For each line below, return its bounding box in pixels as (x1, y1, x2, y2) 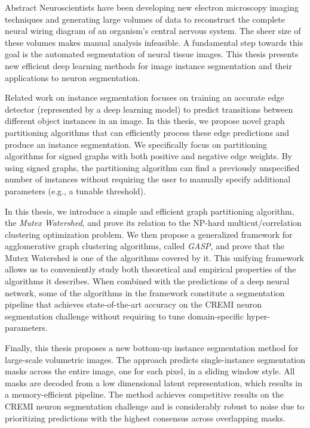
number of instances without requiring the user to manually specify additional (5, 173, 291, 185)
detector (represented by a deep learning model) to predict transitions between (5, 103, 293, 115)
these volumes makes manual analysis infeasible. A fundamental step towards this (5, 36, 303, 48)
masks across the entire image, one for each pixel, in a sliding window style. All (5, 365, 295, 377)
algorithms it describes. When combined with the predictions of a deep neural (5, 275, 290, 287)
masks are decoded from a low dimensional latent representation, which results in (5, 376, 303, 389)
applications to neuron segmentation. (5, 71, 140, 83)
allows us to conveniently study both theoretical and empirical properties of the (5, 263, 296, 275)
